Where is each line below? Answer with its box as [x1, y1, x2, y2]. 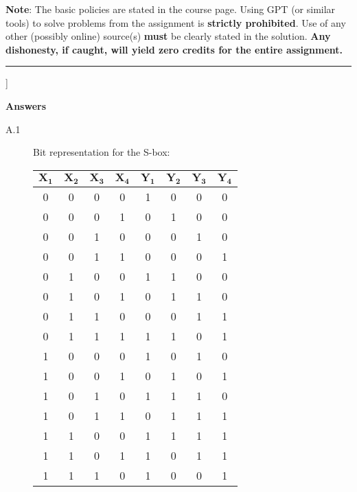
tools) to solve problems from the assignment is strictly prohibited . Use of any [5, 15, 346, 30]
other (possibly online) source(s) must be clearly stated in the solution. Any [5, 29, 331, 43]
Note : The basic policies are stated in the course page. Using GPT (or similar [5, 2, 336, 16]
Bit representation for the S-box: [33, 145, 170, 159]
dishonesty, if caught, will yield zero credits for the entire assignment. [5, 42, 343, 56]
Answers [5, 98, 47, 113]
